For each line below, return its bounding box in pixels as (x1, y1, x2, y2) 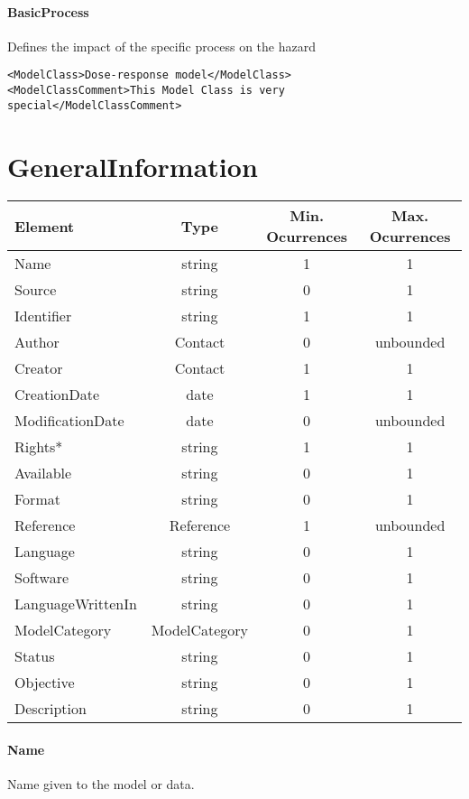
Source (14, 279, 57, 301)
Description (14, 698, 87, 720)
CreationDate (14, 384, 100, 405)
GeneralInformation (7, 147, 258, 184)
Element (14, 215, 75, 237)
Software (14, 567, 69, 589)
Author (14, 331, 60, 353)
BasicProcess (7, 2, 89, 21)
